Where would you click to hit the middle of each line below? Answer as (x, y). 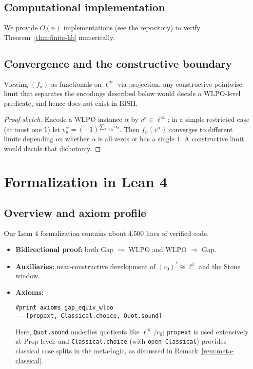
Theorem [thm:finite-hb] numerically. (59, 37)
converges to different (201, 129)
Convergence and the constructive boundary (118, 63)
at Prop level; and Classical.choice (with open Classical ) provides (121, 341)
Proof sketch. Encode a (38, 119)
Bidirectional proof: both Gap (64, 249)
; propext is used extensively (205, 331)
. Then (129, 129)
